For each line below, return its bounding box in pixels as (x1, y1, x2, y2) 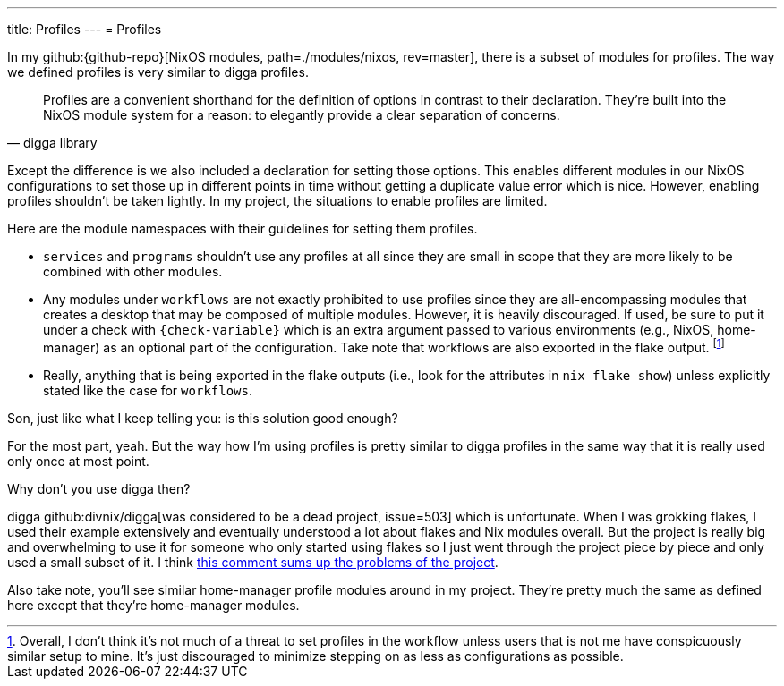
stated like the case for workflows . (43, 382, 252, 398)
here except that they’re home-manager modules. (7, 597, 300, 613)
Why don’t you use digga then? (7, 480, 191, 496)
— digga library (7, 135, 98, 150)
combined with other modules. (43, 264, 223, 279)
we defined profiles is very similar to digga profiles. (7, 64, 309, 80)
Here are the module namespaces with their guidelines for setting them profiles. (7, 221, 478, 236)
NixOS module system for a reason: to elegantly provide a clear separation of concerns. (43, 107, 560, 123)
